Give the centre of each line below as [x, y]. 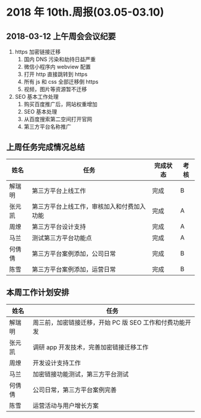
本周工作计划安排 [38, 293]
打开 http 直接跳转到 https [56, 74]
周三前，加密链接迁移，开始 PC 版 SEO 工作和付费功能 [109, 322]
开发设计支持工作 [57, 363]
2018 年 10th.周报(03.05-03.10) [85, 12]
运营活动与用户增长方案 [66, 405]
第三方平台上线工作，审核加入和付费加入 [89, 206]
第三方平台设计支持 [59, 226]
